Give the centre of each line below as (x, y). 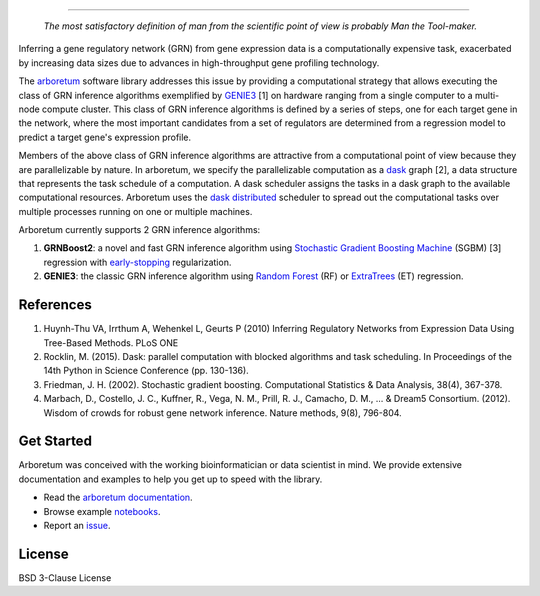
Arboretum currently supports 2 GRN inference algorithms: (139, 230)
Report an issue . (77, 525)
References (55, 305)
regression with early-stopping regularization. (137, 262)
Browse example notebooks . (102, 511)
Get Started (55, 441)
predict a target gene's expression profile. (105, 137)
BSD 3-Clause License (65, 577)
